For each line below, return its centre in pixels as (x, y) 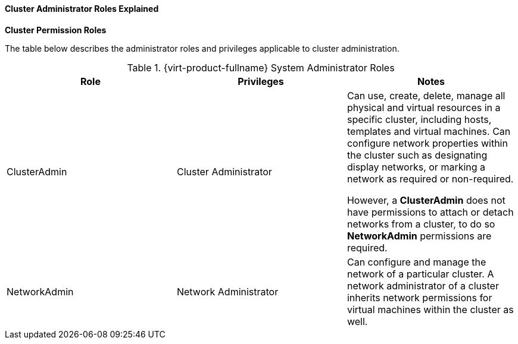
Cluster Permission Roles (56, 30)
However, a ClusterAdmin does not (426, 200)
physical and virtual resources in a (424, 107)
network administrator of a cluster (423, 285)
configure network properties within (427, 143)
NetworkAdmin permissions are (419, 236)
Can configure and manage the (416, 262)
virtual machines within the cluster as (430, 309)
